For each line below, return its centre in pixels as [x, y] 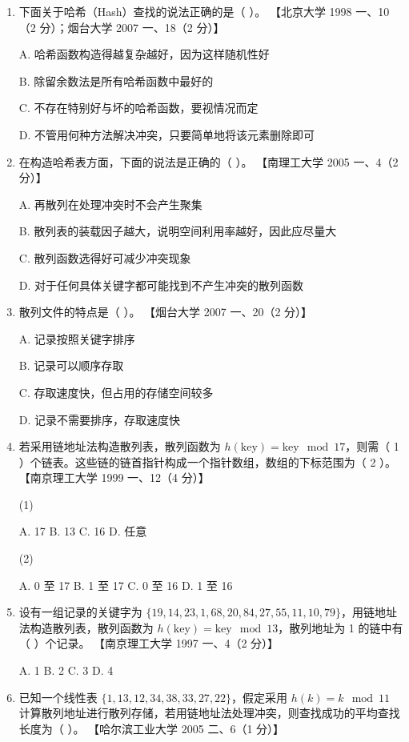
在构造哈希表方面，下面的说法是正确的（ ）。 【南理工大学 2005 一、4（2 [209, 161]
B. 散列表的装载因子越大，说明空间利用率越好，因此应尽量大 [178, 231]
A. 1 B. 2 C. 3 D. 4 [66, 670]
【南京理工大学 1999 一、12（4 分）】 [114, 477]
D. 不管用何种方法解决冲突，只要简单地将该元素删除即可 [167, 134]
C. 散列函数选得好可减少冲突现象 [105, 257]
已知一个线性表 [58, 697]
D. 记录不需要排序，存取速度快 [100, 419]
